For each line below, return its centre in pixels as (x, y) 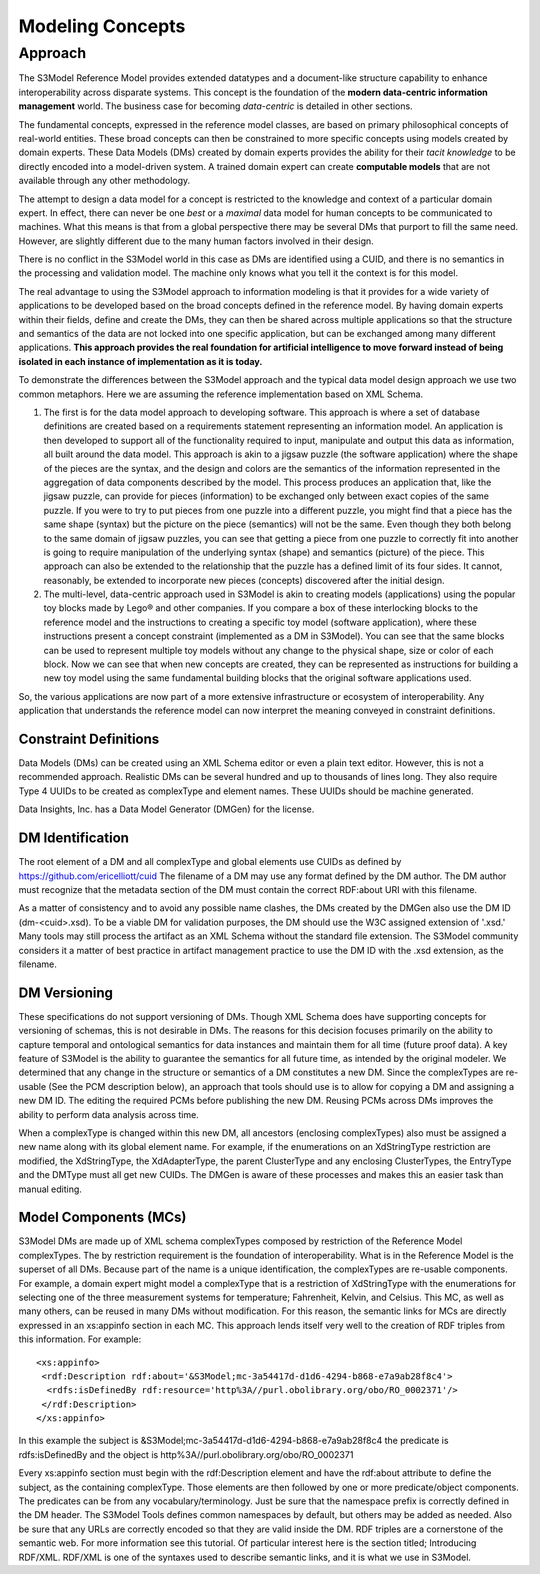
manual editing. (50, 1189)
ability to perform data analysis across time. (108, 1114)
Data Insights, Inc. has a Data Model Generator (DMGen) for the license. (166, 809)
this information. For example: (80, 1339)
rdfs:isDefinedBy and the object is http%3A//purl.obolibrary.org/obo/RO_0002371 (186, 1454)
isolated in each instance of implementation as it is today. (140, 361)
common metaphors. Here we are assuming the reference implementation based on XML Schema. (221, 394)
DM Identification (74, 838)
